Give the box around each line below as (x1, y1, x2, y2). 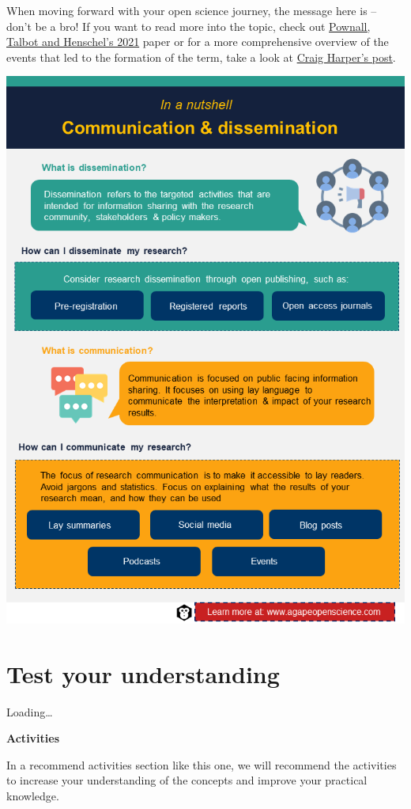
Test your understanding (6, 657, 280, 689)
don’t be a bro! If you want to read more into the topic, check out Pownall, (6, 17, 371, 34)
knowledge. (6, 788, 59, 804)
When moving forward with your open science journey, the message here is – (6, 2, 377, 18)
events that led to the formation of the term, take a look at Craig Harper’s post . (6, 48, 396, 65)
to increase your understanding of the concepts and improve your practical (6, 772, 368, 788)
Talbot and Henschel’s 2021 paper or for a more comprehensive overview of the (6, 33, 389, 50)
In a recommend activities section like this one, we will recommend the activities (6, 756, 397, 773)
